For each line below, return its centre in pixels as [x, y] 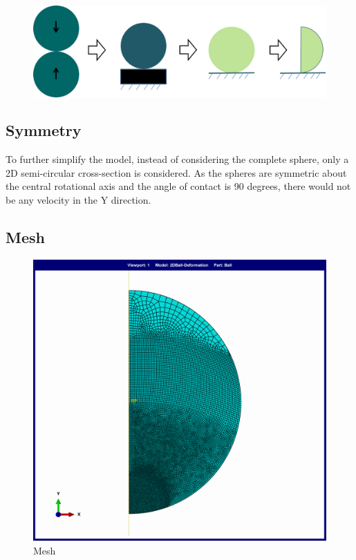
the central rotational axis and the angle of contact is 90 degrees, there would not [178, 186]
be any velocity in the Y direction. [78, 200]
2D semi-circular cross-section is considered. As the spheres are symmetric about [176, 172]
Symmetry [44, 130]
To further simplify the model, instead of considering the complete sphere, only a [177, 159]
